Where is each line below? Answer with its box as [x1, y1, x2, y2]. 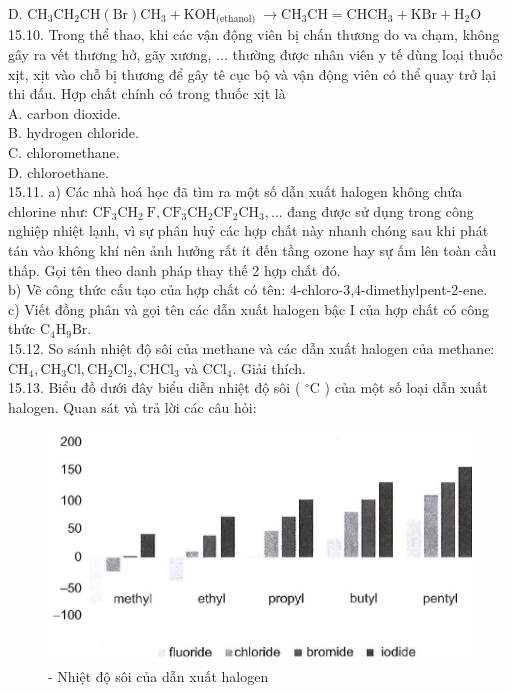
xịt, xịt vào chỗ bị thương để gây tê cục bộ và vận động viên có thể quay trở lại [8, 63, 497, 84]
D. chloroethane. [8, 161, 109, 182]
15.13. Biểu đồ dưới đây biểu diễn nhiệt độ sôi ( [8, 377, 301, 398]
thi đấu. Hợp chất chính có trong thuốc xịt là [8, 83, 286, 104]
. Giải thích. [232, 357, 306, 378]
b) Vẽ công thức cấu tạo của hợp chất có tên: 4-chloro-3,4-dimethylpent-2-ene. [8, 279, 488, 300]
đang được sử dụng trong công [287, 200, 474, 221]
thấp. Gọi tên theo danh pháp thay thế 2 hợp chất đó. [8, 259, 341, 280]
